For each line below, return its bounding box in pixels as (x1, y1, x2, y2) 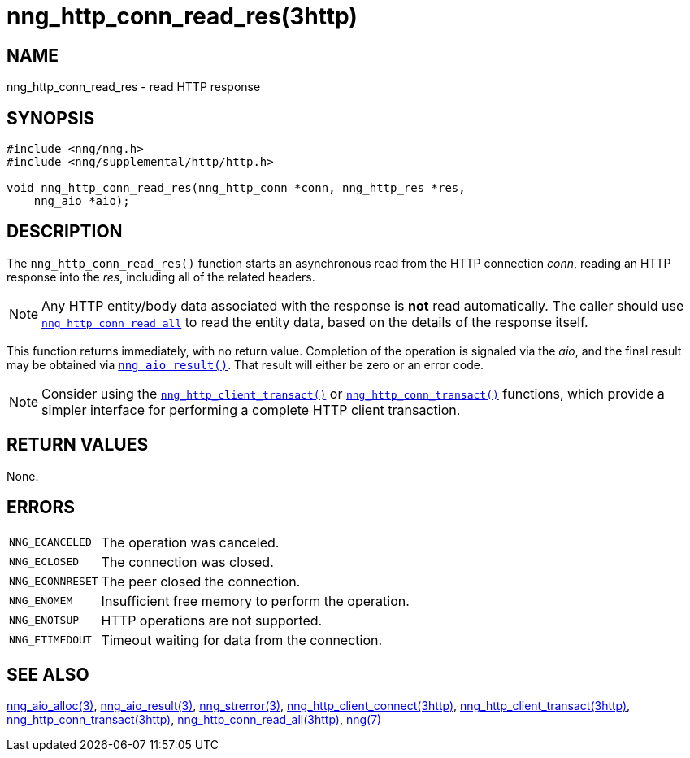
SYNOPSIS (7, 107, 95, 129)
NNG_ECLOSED (9, 555, 80, 568)
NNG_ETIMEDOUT (9, 634, 92, 647)
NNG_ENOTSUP (9, 614, 80, 627)
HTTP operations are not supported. (101, 612, 323, 629)
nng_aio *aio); (33, 194, 130, 208)
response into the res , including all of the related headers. (7, 269, 315, 284)
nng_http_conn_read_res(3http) (7, 2, 358, 30)
